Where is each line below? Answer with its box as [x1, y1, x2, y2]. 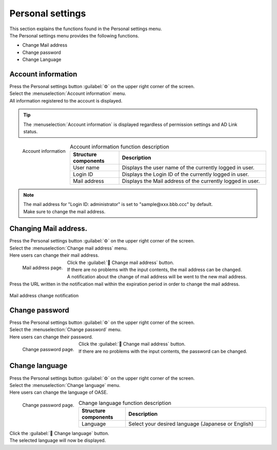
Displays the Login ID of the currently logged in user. [122, 171, 249, 178]
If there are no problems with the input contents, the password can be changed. [78, 348, 247, 354]
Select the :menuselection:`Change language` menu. [9, 382, 121, 388]
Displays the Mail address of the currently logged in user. [122, 177, 260, 185]
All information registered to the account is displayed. [9, 97, 123, 104]
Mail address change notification [9, 293, 79, 299]
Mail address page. [22, 264, 63, 271]
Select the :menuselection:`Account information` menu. [9, 90, 127, 97]
